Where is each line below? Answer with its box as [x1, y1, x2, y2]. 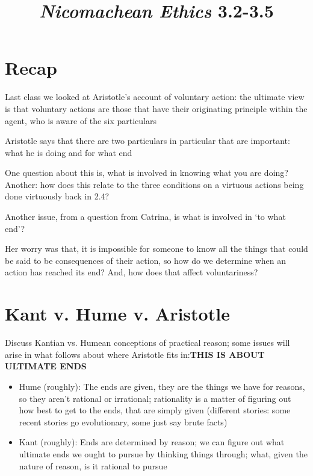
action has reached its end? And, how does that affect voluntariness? [5, 266, 258, 278]
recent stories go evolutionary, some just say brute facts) [19, 415, 228, 428]
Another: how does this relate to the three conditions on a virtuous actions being [5, 178, 304, 190]
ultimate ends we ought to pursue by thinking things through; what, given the [19, 447, 308, 460]
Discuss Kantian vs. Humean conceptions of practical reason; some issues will [5, 336, 290, 349]
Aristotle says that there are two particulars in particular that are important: [5, 134, 290, 147]
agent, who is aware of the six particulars [5, 114, 156, 127]
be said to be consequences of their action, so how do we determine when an [5, 254, 286, 266]
